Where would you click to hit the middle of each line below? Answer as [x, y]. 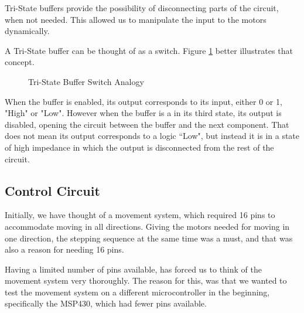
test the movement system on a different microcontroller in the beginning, [137, 292]
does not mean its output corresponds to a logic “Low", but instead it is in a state [152, 136]
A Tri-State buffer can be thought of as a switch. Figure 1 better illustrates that [149, 50]
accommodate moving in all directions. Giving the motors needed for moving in [147, 226]
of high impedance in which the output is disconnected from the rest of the [139, 147]
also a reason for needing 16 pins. [64, 249]
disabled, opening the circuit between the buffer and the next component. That [147, 124]
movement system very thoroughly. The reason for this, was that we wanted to [146, 280]
